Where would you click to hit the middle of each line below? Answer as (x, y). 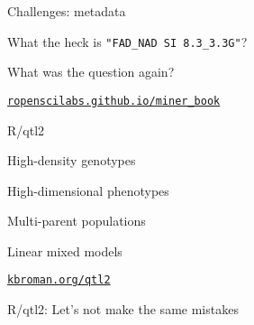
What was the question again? (91, 72)
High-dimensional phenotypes (88, 190)
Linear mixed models (65, 251)
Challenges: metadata (67, 11)
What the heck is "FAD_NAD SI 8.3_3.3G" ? (127, 41)
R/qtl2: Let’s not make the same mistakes (123, 309)
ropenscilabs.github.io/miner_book (114, 101)
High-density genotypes (72, 160)
